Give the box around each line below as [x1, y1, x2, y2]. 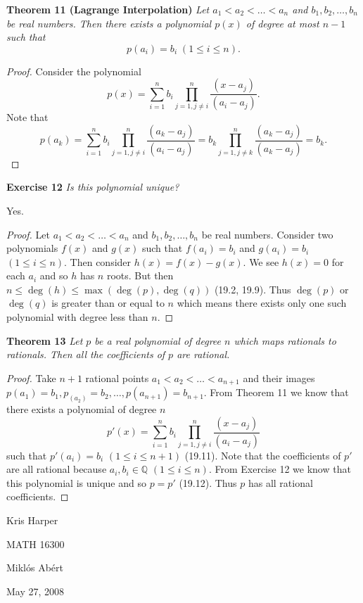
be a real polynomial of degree [94, 333, 222, 348]
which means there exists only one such [177, 296, 347, 310]
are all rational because [6, 462, 107, 476]
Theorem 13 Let [6, 333, 83, 348]
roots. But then [106, 268, 174, 283]
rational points [85, 370, 149, 385]
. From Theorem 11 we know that [203, 385, 349, 400]
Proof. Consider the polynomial [6, 63, 141, 78]
